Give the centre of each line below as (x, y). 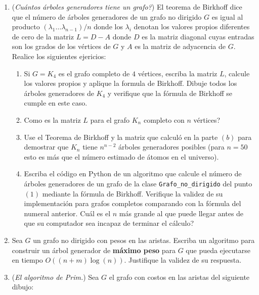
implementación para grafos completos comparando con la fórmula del (133, 203)
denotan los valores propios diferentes (192, 27)
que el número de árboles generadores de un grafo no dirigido (107, 16)
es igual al (227, 16)
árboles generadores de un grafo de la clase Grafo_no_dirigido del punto (138, 183)
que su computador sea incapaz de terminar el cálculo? (109, 223)
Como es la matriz (52, 119)
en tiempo (27, 260)
